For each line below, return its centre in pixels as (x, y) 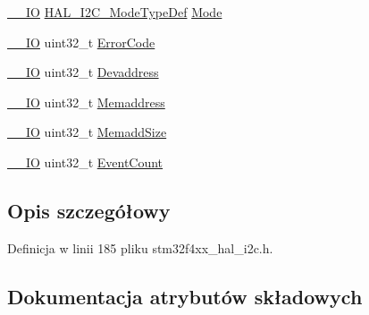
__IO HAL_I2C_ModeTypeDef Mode (115, 12)
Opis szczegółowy (89, 210)
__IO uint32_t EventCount (85, 162)
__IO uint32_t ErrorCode (81, 42)
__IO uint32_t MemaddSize (87, 132)
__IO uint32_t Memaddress (86, 102)
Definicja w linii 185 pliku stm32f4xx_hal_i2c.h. (140, 247)
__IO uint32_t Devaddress (83, 72)
